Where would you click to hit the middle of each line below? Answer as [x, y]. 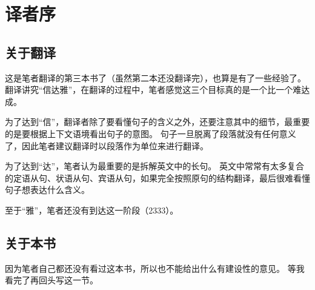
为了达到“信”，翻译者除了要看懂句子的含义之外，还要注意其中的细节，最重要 [157, 122]
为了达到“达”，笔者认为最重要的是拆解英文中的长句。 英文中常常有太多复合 [154, 166]
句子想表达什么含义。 [47, 190]
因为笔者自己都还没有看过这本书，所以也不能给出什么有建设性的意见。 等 [151, 268]
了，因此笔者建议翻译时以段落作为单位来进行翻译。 [107, 145]
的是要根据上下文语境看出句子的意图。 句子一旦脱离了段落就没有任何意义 [151, 133]
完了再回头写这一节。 [55, 280]
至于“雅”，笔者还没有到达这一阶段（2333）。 [92, 210]
